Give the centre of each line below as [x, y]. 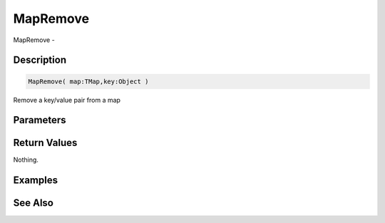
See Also [33, 203]
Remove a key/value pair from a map [67, 100]
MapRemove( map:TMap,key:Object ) [88, 81]
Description [40, 60]
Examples [36, 181]
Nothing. [26, 160]
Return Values [45, 143]
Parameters [40, 120]
